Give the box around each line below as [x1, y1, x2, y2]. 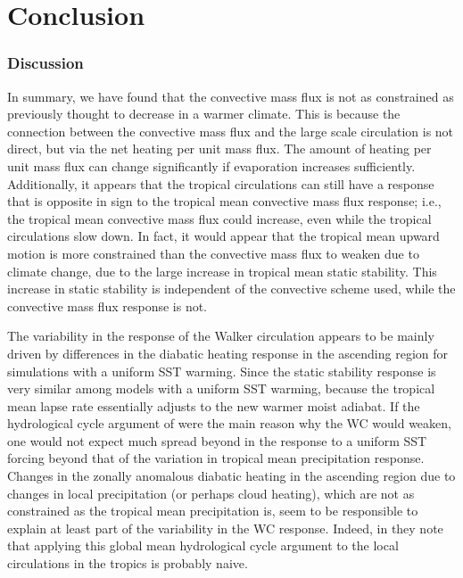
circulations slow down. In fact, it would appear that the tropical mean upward [7, 227, 440, 245]
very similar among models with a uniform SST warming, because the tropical [7, 379, 435, 398]
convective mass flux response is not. [7, 296, 207, 315]
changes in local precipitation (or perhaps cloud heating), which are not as [7, 483, 415, 502]
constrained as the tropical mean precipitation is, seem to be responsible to [7, 501, 418, 520]
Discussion [7, 52, 84, 74]
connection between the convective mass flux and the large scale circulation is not [7, 121, 454, 140]
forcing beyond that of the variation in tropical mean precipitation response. [7, 449, 425, 467]
